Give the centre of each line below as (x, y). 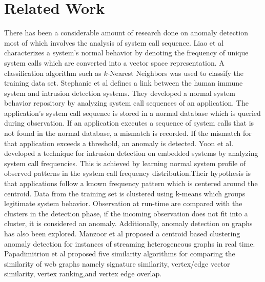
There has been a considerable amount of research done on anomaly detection (126, 33)
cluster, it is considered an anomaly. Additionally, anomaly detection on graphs (128, 223)
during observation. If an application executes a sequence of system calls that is (129, 123)
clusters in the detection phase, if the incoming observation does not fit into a (126, 213)
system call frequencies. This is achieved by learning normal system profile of (125, 163)
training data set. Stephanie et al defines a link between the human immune (124, 83)
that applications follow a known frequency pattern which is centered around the (131, 183)
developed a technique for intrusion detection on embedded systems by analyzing (131, 153)
